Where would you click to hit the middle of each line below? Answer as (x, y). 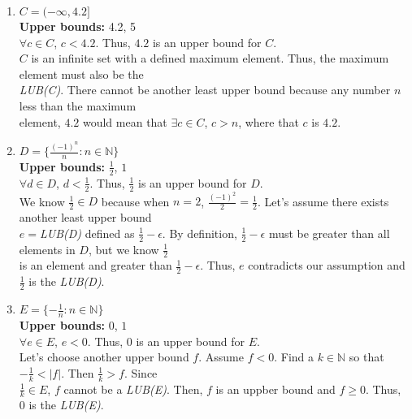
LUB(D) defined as (87, 233)
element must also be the (81, 73)
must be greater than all (329, 233)
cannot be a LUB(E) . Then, (133, 389)
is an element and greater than (95, 265)
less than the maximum (78, 105)
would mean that (125, 121)
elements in (47, 249)
